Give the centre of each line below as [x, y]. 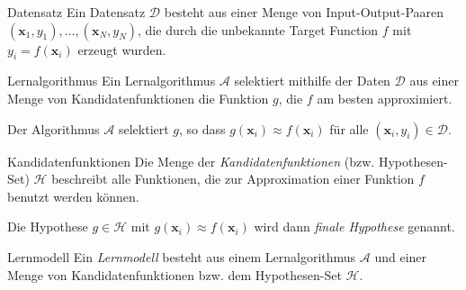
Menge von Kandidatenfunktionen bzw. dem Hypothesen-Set [175, 274]
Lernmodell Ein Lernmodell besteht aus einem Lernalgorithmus [182, 256]
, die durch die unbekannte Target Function [258, 29]
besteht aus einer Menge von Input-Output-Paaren [304, 12]
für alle [349, 128]
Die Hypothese [48, 227]
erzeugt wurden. [122, 49]
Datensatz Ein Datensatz [76, 12]
